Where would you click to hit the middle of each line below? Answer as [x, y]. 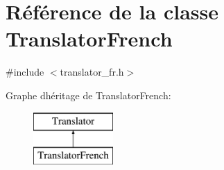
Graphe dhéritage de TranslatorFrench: [88, 95]
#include [25, 72]
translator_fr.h [92, 72]
